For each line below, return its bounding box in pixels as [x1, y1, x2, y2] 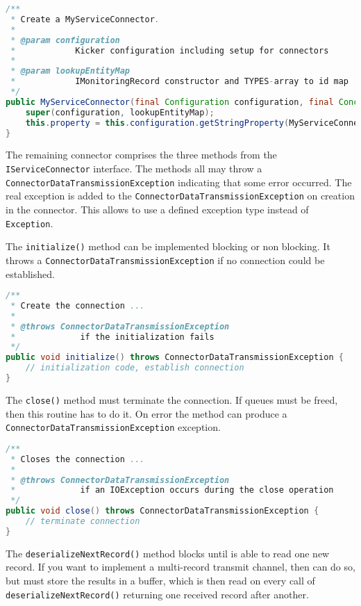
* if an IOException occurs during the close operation [10, 485, 334, 496]
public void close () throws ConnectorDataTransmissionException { [6, 506, 319, 516]
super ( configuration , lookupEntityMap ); [25, 107, 215, 117]
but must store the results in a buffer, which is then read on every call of [6, 573, 315, 587]
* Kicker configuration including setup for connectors [10, 45, 329, 56]
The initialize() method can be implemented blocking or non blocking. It [6, 239, 330, 254]
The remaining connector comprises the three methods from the [6, 147, 277, 162]
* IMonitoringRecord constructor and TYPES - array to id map [10, 76, 349, 87]
